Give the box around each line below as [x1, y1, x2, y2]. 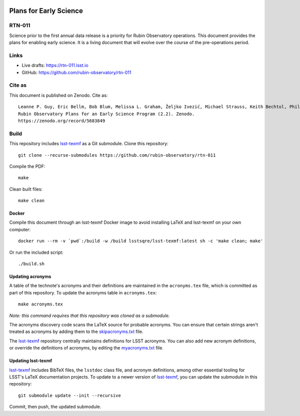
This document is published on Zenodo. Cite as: [9, 92, 108, 98]
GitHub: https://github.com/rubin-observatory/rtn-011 [21, 69, 131, 75]
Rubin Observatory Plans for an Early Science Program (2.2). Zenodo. [18, 111, 195, 117]
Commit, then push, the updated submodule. [9, 403, 101, 410]
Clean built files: [9, 186, 42, 192]
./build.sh [18, 261, 45, 267]
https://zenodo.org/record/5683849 [18, 118, 105, 124]
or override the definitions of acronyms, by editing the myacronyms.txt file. [9, 345, 163, 351]
